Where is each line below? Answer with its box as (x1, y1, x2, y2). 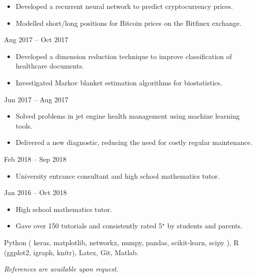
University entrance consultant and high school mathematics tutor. (15, 170, 220, 181)
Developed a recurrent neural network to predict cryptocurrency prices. (15, 1, 233, 11)
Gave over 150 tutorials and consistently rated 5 (15, 220, 163, 231)
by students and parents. (167, 220, 243, 231)
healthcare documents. (15, 61, 84, 71)
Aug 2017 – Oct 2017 (4, 34, 69, 45)
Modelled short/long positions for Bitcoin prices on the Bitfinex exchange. (15, 17, 242, 28)
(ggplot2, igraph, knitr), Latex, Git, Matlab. (4, 247, 139, 257)
